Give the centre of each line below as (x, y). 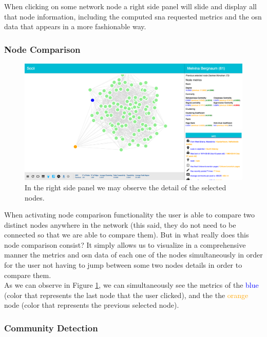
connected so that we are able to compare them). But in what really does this (127, 235)
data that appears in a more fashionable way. (75, 26)
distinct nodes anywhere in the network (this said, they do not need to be (120, 224)
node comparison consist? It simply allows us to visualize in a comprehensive (125, 244)
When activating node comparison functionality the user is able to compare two (130, 215)
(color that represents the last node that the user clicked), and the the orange (126, 295)
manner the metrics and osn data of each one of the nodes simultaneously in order (133, 255)
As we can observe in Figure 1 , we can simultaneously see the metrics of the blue (131, 285)
